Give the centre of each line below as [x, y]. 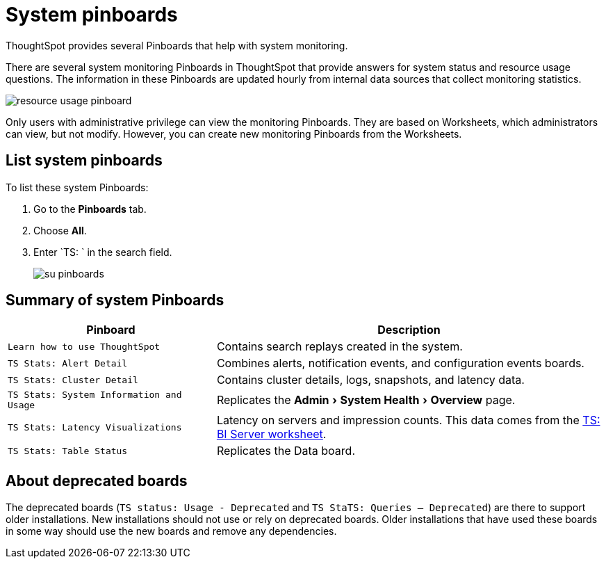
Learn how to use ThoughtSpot [84, 346]
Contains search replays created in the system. [339, 347]
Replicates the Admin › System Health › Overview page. [366, 400]
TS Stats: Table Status [68, 451]
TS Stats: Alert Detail [68, 363]
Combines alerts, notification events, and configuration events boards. [400, 363]
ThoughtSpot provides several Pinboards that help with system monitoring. [177, 45]
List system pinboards [84, 161]
